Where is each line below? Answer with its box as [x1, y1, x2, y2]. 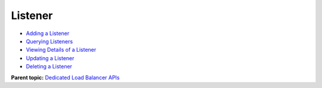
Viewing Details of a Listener [26, 46, 97, 54]
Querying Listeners [26, 37, 73, 45]
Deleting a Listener [26, 63, 73, 70]
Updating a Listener [26, 54, 75, 62]
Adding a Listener [26, 30, 70, 37]
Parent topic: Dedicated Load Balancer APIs [11, 74, 120, 81]
